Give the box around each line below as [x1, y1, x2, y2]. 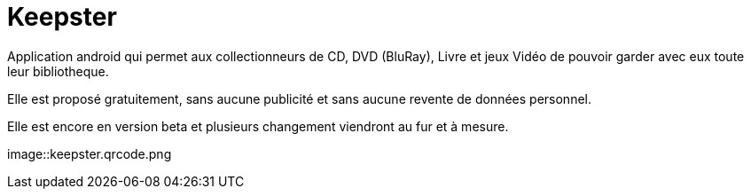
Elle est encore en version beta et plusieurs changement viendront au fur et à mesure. [7, 118, 509, 134]
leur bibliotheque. [7, 63, 109, 79]
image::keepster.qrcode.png [7, 145, 172, 161]
